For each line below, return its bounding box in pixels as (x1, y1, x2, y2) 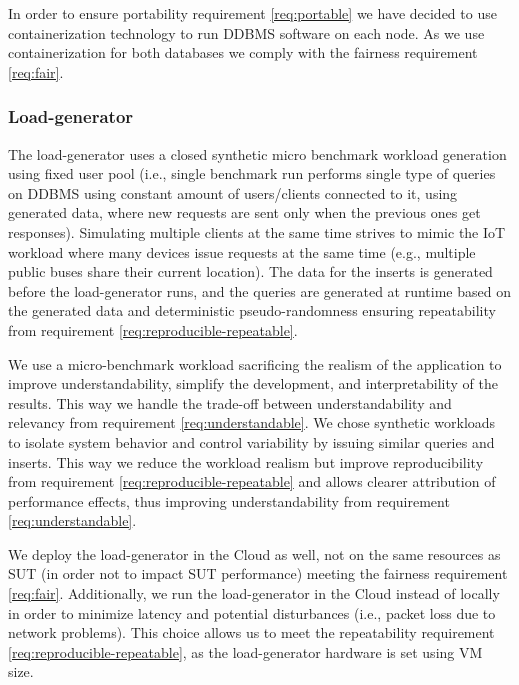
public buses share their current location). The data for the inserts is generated (8, 261, 493, 282)
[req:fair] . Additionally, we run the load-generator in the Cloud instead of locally (8, 583, 500, 604)
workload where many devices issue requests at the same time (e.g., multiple (8, 241, 476, 262)
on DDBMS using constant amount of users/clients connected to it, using (8, 182, 458, 203)
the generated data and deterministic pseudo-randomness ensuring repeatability (8, 300, 496, 321)
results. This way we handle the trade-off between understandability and (8, 392, 452, 413)
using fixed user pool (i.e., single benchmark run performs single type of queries (8, 163, 496, 184)
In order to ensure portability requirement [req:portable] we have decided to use (8, 3, 497, 23)
